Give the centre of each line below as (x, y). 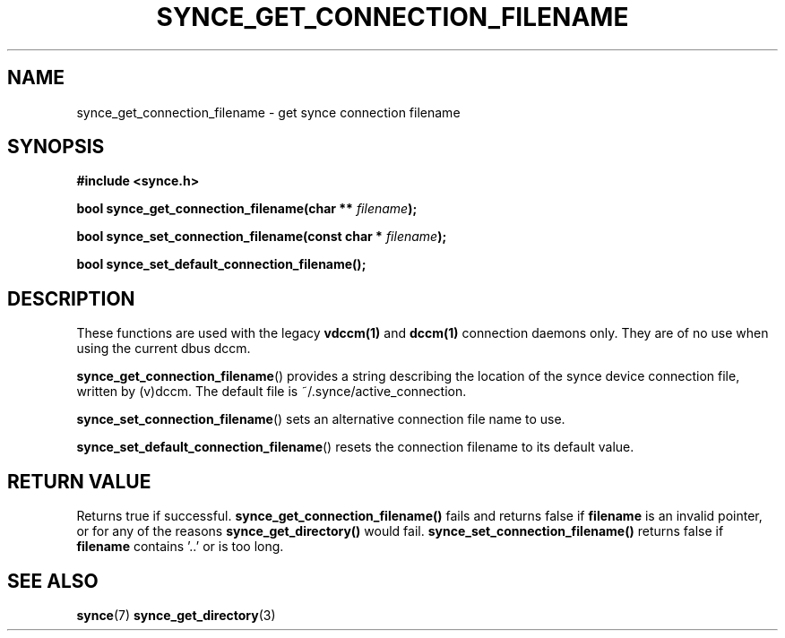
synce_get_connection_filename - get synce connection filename (268, 112)
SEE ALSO (53, 581)
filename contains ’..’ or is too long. (180, 547)
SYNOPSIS (56, 147)
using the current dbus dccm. (164, 349)
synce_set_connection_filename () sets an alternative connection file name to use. (321, 419)
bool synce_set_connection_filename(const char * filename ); (262, 237)
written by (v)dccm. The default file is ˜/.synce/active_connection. (272, 392)
